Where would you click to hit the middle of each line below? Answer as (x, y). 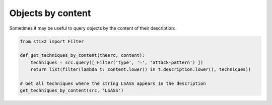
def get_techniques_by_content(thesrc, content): (82, 56)
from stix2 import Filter (52, 41)
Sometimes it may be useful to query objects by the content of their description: (92, 28)
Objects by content (50, 13)
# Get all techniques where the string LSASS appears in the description (113, 83)
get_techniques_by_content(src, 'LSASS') (72, 91)
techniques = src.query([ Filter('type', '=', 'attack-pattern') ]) (117, 62)
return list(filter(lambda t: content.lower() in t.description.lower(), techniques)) (141, 70)
